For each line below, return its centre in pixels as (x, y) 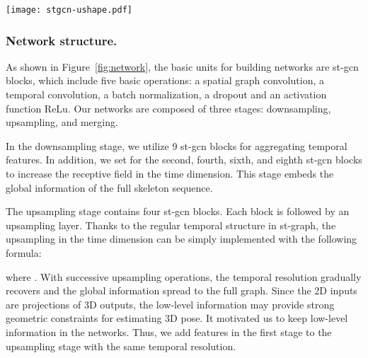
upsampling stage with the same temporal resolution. (121, 346)
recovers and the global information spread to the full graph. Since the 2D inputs (182, 290)
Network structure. (62, 40)
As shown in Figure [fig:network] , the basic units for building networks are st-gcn (182, 66)
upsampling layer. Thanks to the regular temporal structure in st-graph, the (171, 225)
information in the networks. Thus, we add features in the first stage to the (169, 331)
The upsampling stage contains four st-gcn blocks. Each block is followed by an (178, 211)
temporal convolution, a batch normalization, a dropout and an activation (166, 94)
